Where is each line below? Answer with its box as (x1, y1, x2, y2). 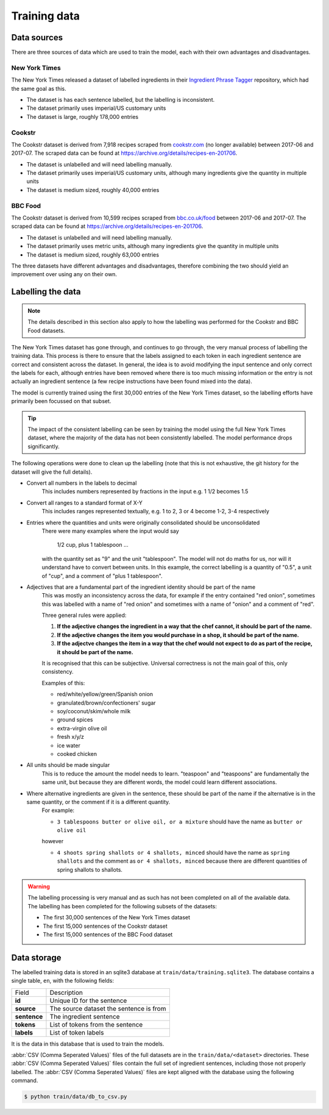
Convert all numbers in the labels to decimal (26, 479, 137, 486)
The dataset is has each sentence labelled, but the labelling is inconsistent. (26, 96, 215, 103)
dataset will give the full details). (11, 468, 93, 476)
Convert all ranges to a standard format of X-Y (26, 499, 143, 506)
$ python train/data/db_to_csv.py (24, 1093, 127, 1100)
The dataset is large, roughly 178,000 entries (26, 113, 139, 120)
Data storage (11, 952, 62, 963)
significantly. (27, 443, 60, 450)
